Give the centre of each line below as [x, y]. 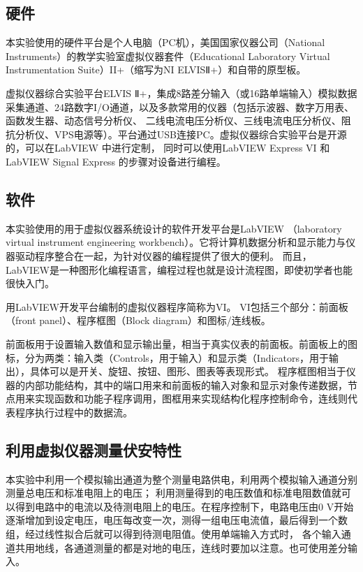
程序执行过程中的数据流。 [74, 412]
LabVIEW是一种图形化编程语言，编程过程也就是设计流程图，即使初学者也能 [179, 269]
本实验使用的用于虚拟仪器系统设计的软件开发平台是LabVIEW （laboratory [174, 228]
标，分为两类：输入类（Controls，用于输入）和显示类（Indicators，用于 [168, 357]
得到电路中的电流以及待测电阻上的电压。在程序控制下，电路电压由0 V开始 [184, 506]
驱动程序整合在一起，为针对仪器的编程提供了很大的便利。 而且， [163, 255]
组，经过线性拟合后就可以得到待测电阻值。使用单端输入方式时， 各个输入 [173, 534]
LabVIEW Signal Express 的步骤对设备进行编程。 [116, 161]
